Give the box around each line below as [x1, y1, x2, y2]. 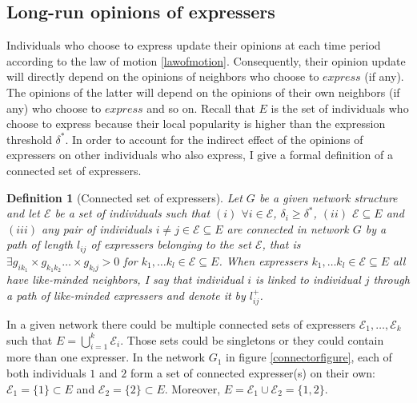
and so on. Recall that [146, 99, 255, 116]
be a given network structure [259, 189, 398, 205]
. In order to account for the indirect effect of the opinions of [65, 130, 363, 147]
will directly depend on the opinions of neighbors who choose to [6, 68, 319, 85]
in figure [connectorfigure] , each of [226, 349, 392, 365]
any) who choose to [6, 99, 102, 116]
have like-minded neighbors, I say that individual [6, 270, 244, 287]
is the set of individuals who [271, 99, 409, 116]
